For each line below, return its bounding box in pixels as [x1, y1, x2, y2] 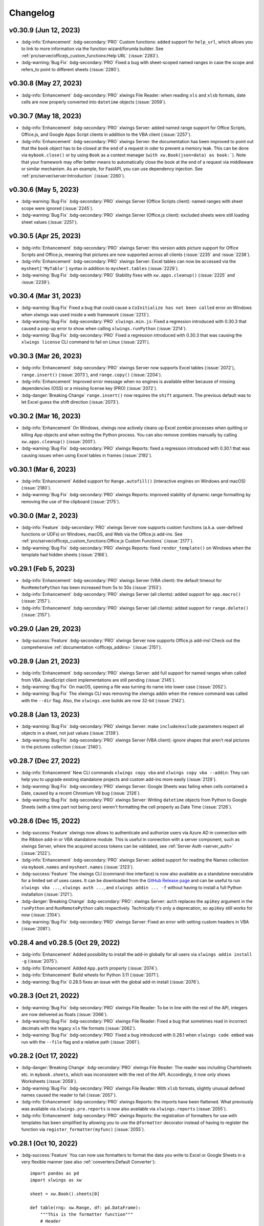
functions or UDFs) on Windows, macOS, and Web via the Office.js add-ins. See [21, 531, 183, 537]
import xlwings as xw [30, 1177, 82, 1183]
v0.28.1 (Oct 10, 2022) [9, 1139, 78, 1148]
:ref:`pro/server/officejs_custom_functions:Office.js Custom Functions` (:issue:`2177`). [21, 538, 194, 544]
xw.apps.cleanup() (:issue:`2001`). [21, 438, 97, 444]
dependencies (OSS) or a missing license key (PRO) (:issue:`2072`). [21, 385, 157, 391]
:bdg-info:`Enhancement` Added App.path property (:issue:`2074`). [21, 965, 158, 971]
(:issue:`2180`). [21, 485, 51, 490]
